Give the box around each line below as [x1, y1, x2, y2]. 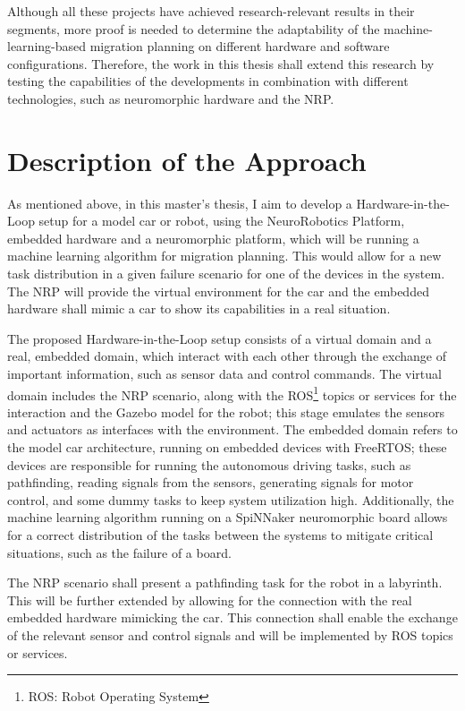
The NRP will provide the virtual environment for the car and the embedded [7, 281, 429, 300]
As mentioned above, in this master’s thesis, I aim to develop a [7, 193, 352, 212]
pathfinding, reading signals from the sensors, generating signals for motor [7, 473, 414, 492]
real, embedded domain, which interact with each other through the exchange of [7, 347, 446, 365]
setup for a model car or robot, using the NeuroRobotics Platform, [38, 211, 405, 230]
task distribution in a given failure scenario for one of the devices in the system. [7, 264, 445, 283]
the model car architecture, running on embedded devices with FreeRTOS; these [7, 438, 447, 457]
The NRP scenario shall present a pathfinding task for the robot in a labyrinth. [7, 573, 443, 592]
